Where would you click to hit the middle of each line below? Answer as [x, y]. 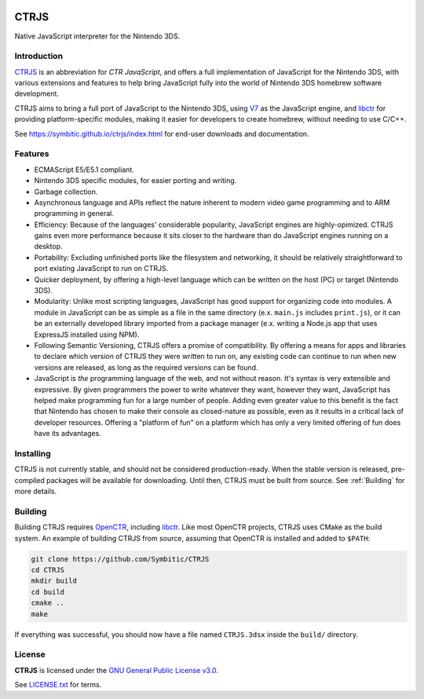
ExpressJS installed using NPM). [87, 335]
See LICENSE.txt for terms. [58, 685]
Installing [33, 453]
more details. [36, 492]
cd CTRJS [48, 570]
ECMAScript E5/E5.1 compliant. [84, 170]
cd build [48, 592]
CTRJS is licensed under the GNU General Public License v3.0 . [117, 670]
